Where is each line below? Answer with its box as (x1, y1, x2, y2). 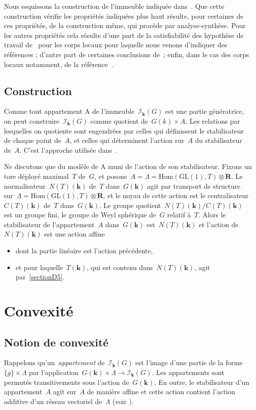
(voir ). (112, 396, 134, 406)
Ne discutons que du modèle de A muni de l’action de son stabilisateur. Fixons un (4, 161, 252, 171)
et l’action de (199, 219, 239, 229)
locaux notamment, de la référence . (4, 59, 113, 69)
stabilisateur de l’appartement (4, 219, 95, 229)
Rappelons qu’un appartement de (4, 357, 105, 368)
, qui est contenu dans (86, 262, 153, 272)
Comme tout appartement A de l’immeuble (4, 106, 135, 116)
